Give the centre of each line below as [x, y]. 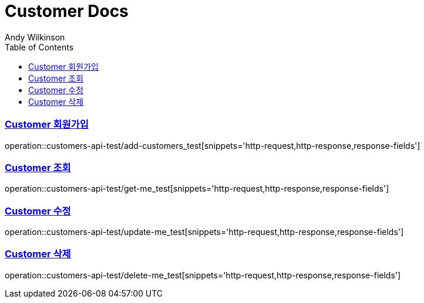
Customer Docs [67, 11]
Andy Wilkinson [35, 37]
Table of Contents [39, 47]
